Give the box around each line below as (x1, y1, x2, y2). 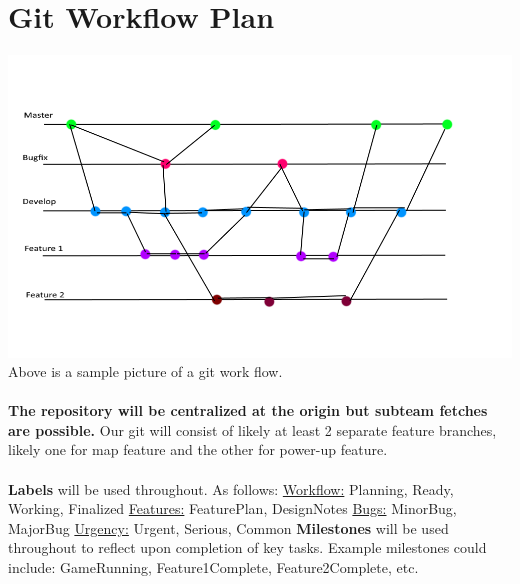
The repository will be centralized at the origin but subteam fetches (8, 400, 488, 421)
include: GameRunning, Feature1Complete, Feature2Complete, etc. (8, 557, 419, 578)
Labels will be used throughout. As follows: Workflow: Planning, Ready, (8, 478, 454, 499)
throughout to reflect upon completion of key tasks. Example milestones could (8, 537, 487, 558)
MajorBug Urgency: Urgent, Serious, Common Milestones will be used (8, 517, 449, 538)
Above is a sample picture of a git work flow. (8, 361, 283, 382)
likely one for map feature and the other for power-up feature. (8, 439, 388, 460)
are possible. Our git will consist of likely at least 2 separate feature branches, (8, 419, 497, 440)
